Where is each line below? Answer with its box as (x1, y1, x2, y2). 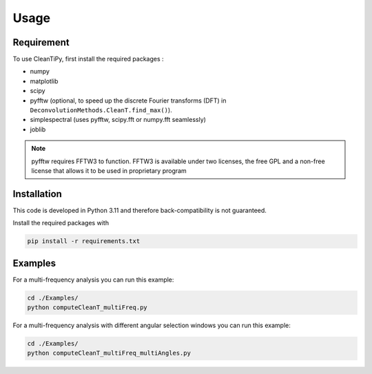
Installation (12, 188, 62, 200)
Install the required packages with (12, 219, 110, 227)
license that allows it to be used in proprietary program (31, 166, 187, 175)
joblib (30, 125, 46, 134)
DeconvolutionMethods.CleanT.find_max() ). (30, 106, 172, 114)
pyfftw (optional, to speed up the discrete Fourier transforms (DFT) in (30, 96, 227, 105)
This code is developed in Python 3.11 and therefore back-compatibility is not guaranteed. (12, 206, 267, 214)
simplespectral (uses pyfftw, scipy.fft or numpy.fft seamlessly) (30, 116, 207, 124)
